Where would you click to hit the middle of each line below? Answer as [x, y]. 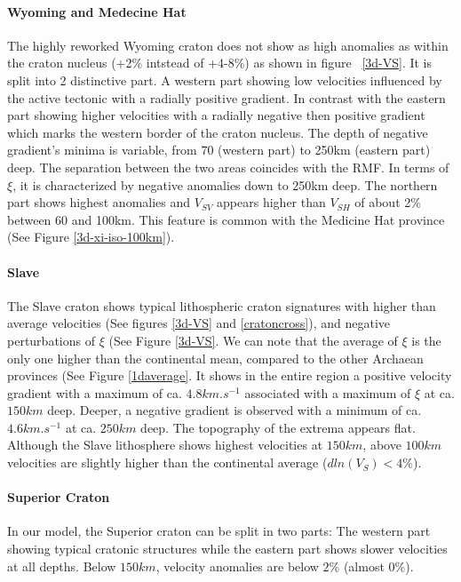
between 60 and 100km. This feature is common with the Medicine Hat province [226, 219]
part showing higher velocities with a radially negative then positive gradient [216, 115]
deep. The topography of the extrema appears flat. [278, 427]
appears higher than [271, 202]
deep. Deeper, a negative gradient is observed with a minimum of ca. [234, 410]
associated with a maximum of [328, 392]
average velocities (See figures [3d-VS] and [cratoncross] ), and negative [199, 323]
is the [426, 340]
